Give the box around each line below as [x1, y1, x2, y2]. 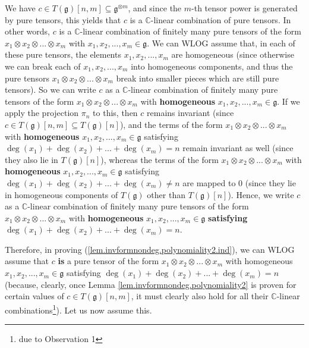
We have [5, 2, 36, 14]
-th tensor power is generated [191, 2, 298, 14]
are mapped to [182, 176, 236, 189]
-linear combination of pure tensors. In [150, 13, 291, 26]
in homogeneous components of [5, 188, 118, 200]
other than [147, 188, 185, 200]
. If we [277, 95, 300, 107]
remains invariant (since [147, 106, 234, 119]
